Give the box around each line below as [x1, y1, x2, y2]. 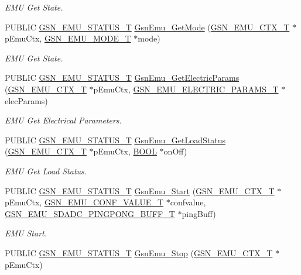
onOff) [163, 145, 187, 157]
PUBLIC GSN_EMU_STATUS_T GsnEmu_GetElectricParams [5, 71, 240, 84]
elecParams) [5, 94, 48, 106]
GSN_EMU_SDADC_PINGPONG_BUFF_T [5, 207, 175, 219]
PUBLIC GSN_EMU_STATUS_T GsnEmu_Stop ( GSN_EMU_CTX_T [5, 246, 273, 259]
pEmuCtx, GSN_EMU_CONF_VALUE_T [5, 196, 164, 208]
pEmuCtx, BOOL [93, 145, 157, 157]
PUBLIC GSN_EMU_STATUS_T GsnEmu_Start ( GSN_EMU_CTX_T [5, 184, 275, 197]
